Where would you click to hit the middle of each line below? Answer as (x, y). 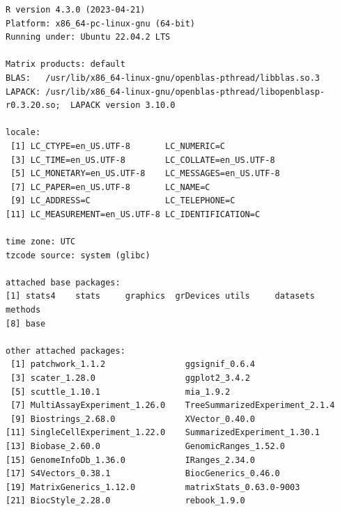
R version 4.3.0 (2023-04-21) (76, 10)
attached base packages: (63, 282)
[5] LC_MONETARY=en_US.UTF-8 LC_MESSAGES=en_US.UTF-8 (145, 174)
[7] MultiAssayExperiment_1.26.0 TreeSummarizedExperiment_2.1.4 (173, 406)
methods (23, 310)
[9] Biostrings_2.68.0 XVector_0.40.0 (133, 419)
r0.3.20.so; (33, 105)
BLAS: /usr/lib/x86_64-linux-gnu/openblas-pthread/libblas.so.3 (163, 78)
